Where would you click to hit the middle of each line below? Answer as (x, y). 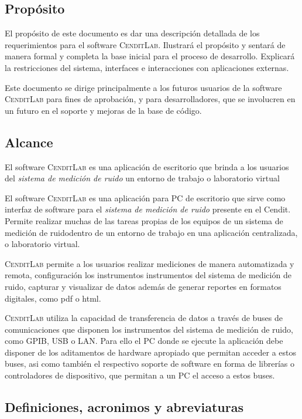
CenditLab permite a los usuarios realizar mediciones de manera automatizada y (150, 263)
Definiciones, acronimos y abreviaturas (124, 407)
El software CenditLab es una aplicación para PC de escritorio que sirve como (145, 197)
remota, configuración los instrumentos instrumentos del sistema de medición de (148, 275)
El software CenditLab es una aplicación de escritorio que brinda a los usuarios (147, 166)
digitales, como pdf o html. (53, 298)
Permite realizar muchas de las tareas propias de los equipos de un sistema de (144, 220)
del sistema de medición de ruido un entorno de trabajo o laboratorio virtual (142, 178)
